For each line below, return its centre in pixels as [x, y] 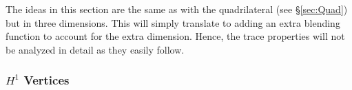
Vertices [46, 80]
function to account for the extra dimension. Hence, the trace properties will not [175, 36]
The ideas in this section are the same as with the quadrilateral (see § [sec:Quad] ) [177, 9]
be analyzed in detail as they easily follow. [95, 49]
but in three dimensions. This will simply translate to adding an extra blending [173, 22]
